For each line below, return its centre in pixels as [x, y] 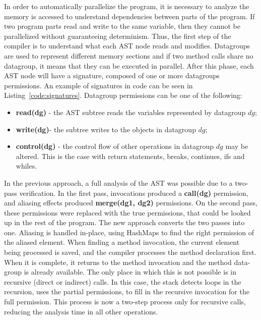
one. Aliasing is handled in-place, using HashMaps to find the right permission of [129, 232]
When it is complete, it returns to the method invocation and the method [118, 262]
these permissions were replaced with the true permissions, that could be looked [127, 212]
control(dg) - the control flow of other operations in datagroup [115, 146]
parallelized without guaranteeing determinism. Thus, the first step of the [118, 36]
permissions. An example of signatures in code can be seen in [99, 85]
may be [237, 146]
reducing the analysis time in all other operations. [81, 311]
